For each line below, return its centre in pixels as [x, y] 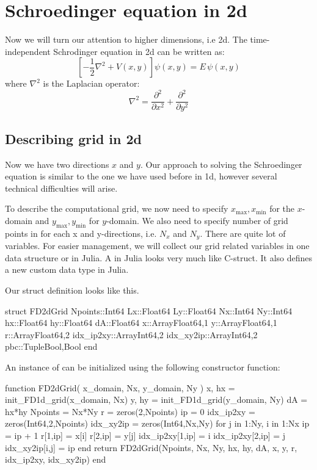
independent [28, 51]
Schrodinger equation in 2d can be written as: [139, 51]
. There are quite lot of [243, 233]
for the [282, 208]
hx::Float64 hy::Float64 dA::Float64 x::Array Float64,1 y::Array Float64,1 [141, 323]
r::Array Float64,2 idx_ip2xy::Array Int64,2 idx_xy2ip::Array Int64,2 [131, 334]
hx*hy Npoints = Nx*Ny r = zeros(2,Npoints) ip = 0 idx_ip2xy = [130, 411]
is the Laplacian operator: [91, 83]
